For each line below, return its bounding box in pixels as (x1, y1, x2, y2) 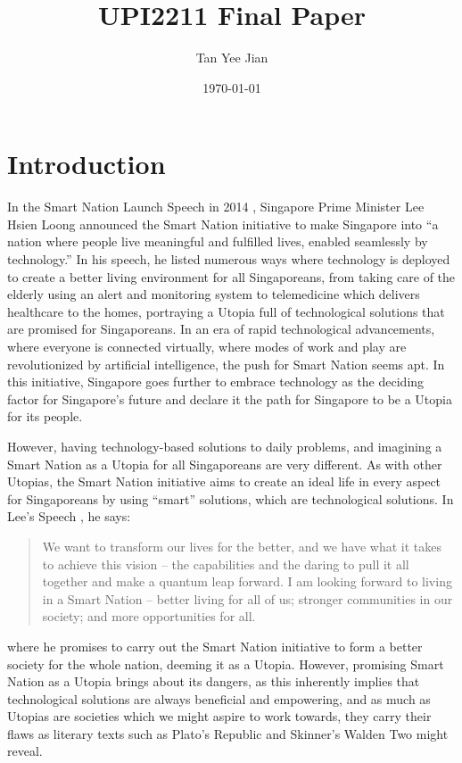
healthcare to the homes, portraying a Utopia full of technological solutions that (7, 302, 445, 320)
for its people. (7, 407, 83, 426)
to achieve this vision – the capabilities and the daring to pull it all (42, 554, 409, 573)
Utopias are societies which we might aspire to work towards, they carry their (7, 707, 432, 726)
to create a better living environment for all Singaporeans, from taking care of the (7, 267, 456, 286)
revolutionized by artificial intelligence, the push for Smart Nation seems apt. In (7, 354, 445, 373)
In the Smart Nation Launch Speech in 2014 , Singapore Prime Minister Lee (7, 197, 425, 216)
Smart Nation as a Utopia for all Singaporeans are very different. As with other (7, 454, 442, 473)
